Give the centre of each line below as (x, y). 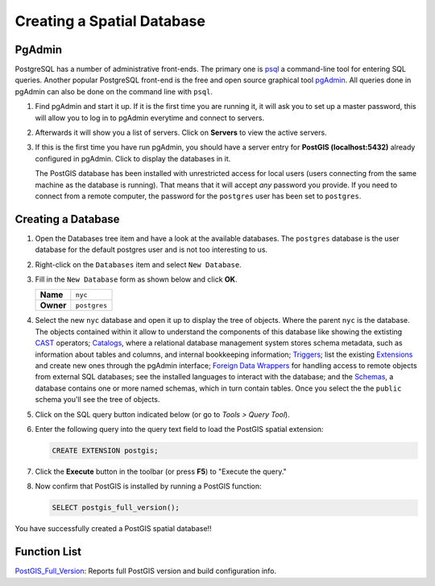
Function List (48, 552)
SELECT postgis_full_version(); (116, 508)
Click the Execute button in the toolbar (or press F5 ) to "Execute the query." (161, 471)
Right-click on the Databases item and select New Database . (138, 264)
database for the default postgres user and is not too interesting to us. (151, 249)
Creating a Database (67, 219)
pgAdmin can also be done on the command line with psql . (114, 91)
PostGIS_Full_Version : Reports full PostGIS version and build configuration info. (146, 571)
